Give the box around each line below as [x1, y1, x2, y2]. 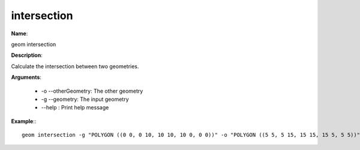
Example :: [11, 117, 37, 125]
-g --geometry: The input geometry [41, 96, 129, 103]
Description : [11, 51, 43, 59]
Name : [11, 30, 28, 37]
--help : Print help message [41, 104, 109, 111]
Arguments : [11, 74, 42, 81]
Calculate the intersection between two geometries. [11, 63, 139, 70]
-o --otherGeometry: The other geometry [41, 87, 143, 94]
